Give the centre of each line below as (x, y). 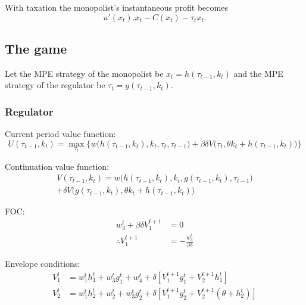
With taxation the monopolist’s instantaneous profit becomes (116, 7)
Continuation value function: (57, 166)
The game (36, 48)
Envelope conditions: (43, 264)
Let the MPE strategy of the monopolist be (84, 73)
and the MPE (258, 73)
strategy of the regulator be (55, 85)
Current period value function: (60, 134)
